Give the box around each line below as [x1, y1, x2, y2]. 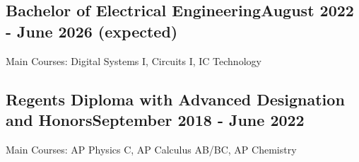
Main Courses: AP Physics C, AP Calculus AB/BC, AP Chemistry [6, 141, 297, 156]
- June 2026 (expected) [6, 20, 178, 42]
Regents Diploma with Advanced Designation [6, 88, 345, 110]
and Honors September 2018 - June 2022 [6, 108, 305, 130]
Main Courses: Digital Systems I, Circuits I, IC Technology [6, 53, 261, 68]
